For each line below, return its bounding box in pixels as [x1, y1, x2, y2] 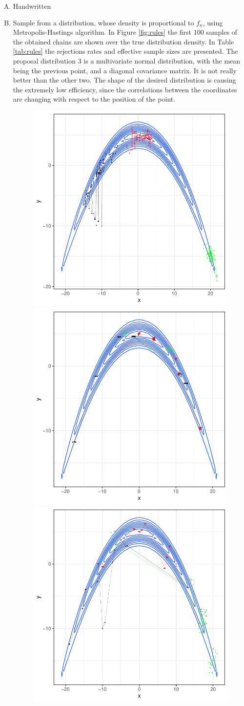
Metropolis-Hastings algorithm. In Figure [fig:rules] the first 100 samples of [13, 27, 237, 37]
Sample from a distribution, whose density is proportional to [13, 17, 194, 27]
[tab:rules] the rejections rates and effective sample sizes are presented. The [13, 46, 238, 56]
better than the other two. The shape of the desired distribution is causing [13, 75, 236, 85]
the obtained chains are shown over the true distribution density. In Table [13, 36, 234, 46]
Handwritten [13, 1, 51, 11]
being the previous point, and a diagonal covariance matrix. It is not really [13, 65, 237, 75]
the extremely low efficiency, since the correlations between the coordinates [13, 84, 237, 94]
